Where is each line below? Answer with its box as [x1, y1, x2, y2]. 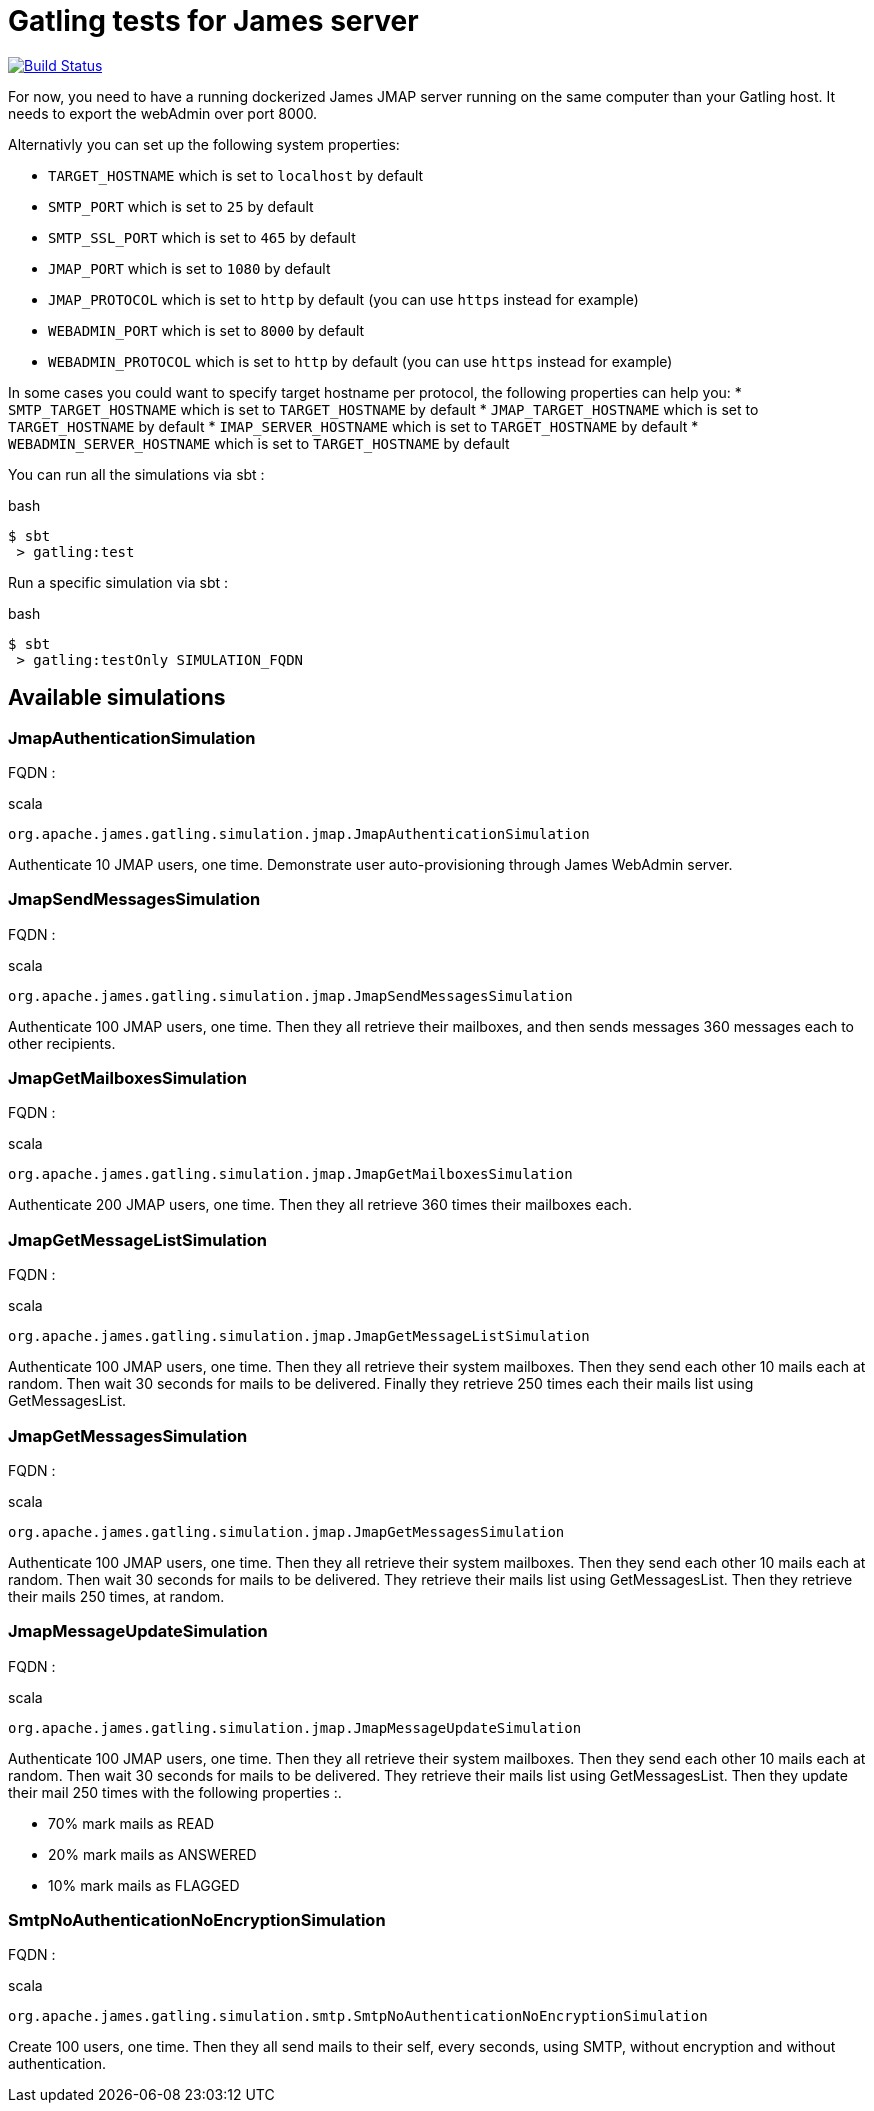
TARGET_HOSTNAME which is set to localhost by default [48, 166, 424, 184]
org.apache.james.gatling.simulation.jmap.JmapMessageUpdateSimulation [8, 1719, 582, 1736]
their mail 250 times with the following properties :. [8, 1783, 342, 1801]
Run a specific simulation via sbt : [8, 573, 229, 591]
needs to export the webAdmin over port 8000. [8, 104, 318, 122]
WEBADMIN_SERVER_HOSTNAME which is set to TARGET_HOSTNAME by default [8, 434, 510, 452]
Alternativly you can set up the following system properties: [8, 135, 400, 153]
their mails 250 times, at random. [8, 1587, 225, 1605]
